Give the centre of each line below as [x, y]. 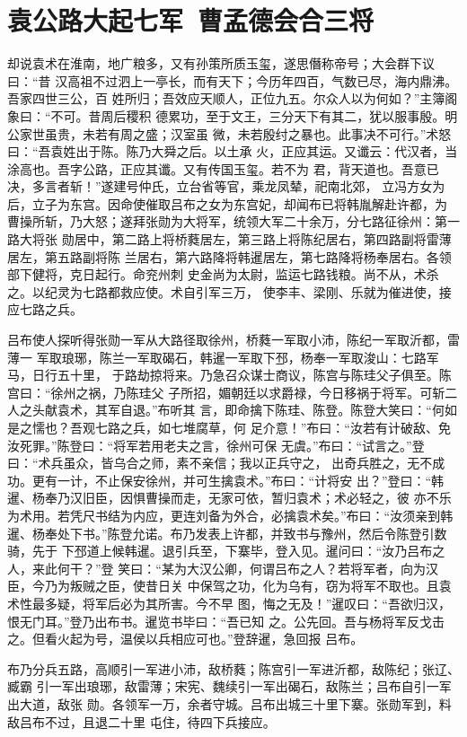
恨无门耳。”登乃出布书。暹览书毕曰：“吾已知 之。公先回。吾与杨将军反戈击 [226, 621]
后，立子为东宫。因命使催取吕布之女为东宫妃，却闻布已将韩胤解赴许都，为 [227, 203]
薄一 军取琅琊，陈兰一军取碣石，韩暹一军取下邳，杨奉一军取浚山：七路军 [223, 357]
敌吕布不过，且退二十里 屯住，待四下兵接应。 [141, 721]
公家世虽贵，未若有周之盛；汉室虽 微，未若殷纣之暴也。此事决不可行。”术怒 [229, 133]
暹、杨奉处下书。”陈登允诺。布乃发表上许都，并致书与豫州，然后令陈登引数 [227, 533]
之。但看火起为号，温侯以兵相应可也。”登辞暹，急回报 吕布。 [185, 639]
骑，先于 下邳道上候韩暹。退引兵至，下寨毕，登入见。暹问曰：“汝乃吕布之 [226, 551]
